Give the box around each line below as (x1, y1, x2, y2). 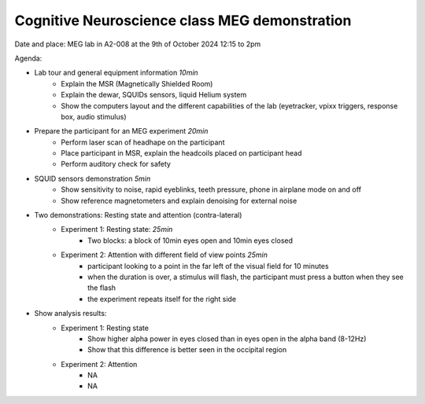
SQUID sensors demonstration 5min (34, 174, 151, 183)
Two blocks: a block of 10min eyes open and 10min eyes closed (87, 236, 293, 245)
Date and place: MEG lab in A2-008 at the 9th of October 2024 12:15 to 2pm (14, 39, 261, 49)
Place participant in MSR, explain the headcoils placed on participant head (61, 149, 302, 158)
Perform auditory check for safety (61, 160, 171, 169)
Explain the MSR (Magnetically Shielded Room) (61, 79, 213, 88)
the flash (87, 283, 116, 292)
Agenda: (14, 53, 42, 63)
